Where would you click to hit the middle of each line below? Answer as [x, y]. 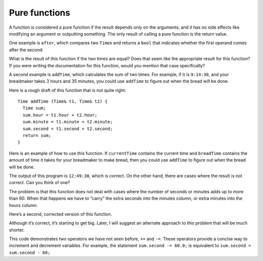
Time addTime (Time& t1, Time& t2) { [63, 102]
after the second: [26, 50]
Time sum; [34, 108]
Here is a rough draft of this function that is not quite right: [67, 90]
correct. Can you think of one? [39, 183]
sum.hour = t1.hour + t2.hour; [60, 115]
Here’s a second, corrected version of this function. [60, 214]
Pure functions [40, 13]
